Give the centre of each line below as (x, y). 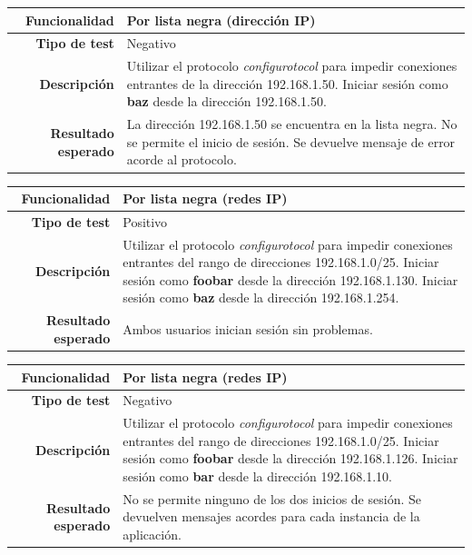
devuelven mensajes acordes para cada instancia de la (271, 516)
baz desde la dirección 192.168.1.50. (226, 101)
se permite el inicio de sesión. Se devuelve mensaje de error (291, 141)
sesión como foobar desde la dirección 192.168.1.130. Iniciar (290, 279)
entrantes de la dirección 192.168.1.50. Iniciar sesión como (287, 83)
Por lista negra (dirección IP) (221, 20)
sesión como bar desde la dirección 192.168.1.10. (257, 476)
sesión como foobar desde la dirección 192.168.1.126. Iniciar (290, 458)
